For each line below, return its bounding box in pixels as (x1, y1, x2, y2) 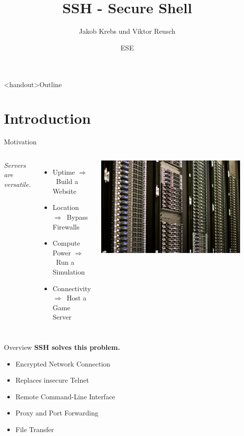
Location (52, 202, 79, 212)
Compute (52, 238, 80, 248)
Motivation (4, 137, 37, 147)
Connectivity (52, 283, 91, 293)
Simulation (52, 266, 85, 276)
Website (52, 185, 77, 196)
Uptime (52, 166, 75, 177)
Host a (67, 293, 87, 303)
